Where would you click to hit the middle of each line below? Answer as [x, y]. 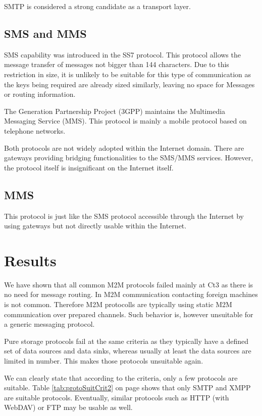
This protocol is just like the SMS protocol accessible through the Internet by [124, 216]
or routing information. [40, 94]
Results [30, 260]
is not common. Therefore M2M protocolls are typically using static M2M [118, 304]
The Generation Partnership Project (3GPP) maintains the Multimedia [115, 111]
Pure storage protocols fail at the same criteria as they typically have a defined [126, 341]
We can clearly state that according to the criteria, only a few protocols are [121, 377]
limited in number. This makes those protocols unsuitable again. [104, 361]
